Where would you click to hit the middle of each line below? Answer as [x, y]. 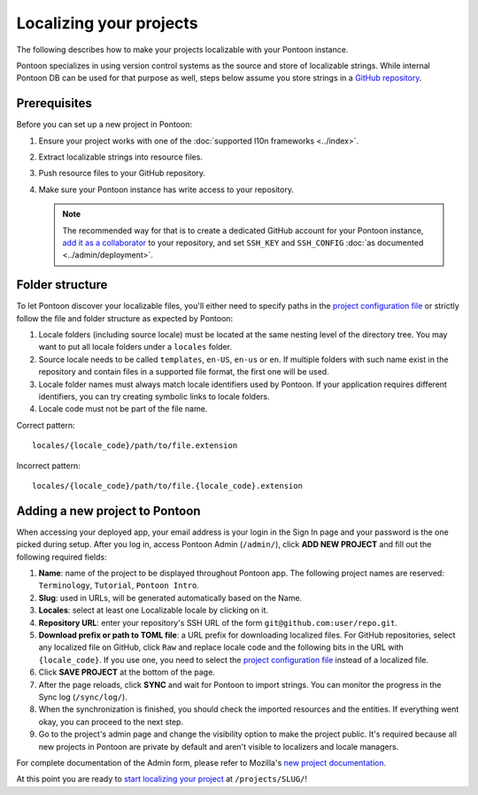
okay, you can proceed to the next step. [111, 722]
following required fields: [62, 557]
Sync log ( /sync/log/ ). [83, 697]
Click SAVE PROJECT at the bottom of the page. [127, 672]
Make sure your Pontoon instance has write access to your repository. [166, 189]
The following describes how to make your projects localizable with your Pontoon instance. [182, 50]
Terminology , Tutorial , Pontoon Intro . [119, 585]
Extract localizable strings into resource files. [121, 157]
